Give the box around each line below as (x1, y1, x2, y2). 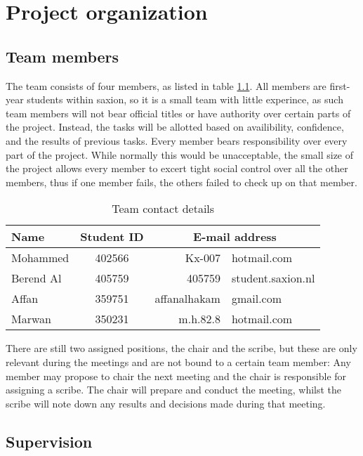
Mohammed (11, 249, 70, 266)
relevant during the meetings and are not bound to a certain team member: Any (6, 354, 351, 369)
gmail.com (231, 290, 282, 307)
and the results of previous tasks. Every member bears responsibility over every (6, 133, 348, 148)
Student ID (80, 228, 144, 245)
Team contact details (112, 200, 215, 217)
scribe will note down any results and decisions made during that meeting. (6, 396, 326, 410)
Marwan (11, 311, 51, 327)
